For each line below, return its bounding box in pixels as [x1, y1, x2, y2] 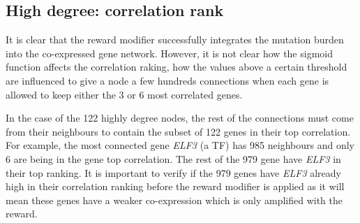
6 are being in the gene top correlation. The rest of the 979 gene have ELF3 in [6, 151, 341, 166]
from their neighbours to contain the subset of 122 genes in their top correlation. [6, 124, 351, 138]
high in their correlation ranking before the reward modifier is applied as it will [6, 179, 345, 194]
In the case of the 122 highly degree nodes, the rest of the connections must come [6, 110, 354, 125]
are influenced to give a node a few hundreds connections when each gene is [6, 73, 329, 87]
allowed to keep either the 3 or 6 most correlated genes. [6, 87, 243, 101]
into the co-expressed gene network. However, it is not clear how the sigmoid [6, 45, 333, 60]
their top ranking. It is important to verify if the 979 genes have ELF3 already [6, 165, 341, 180]
